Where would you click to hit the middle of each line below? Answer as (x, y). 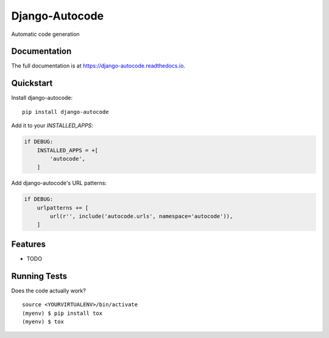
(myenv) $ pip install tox (62, 313)
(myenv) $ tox (43, 322)
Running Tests (39, 276)
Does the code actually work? (49, 290)
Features (28, 244)
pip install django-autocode (65, 112)
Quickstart (32, 83)
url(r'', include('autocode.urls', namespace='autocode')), (141, 217)
